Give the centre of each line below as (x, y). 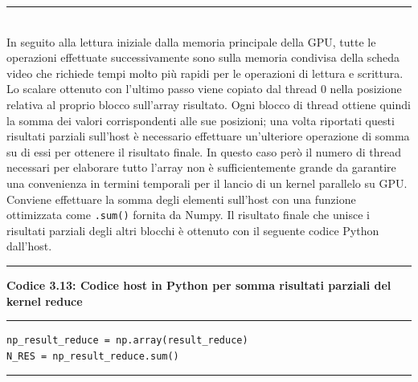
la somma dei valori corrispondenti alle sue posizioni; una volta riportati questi (201, 120)
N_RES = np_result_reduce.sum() (93, 356)
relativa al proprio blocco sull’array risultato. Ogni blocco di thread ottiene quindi (209, 104)
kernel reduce (45, 301)
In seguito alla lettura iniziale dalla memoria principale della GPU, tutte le (191, 41)
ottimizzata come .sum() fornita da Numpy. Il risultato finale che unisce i (188, 215)
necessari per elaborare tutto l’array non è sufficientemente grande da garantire (201, 167)
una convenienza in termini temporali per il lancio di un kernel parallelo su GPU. (207, 183)
